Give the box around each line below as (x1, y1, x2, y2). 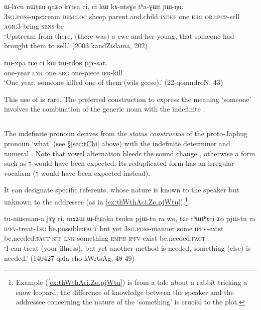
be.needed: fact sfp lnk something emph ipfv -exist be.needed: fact (4, 233, 206, 243)
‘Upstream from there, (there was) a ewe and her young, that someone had (4, 30, 234, 41)
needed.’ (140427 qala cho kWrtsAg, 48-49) (4, 252, 135, 263)
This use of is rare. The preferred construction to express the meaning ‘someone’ (4, 93, 251, 104)
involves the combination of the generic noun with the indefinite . (4, 104, 205, 114)
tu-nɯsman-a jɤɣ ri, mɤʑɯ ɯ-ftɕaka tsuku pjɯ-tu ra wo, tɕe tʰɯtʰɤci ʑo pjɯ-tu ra (4, 213, 256, 224)
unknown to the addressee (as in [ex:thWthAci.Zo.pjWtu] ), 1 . (4, 194, 190, 206)
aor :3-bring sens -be (4, 21, 64, 31)
